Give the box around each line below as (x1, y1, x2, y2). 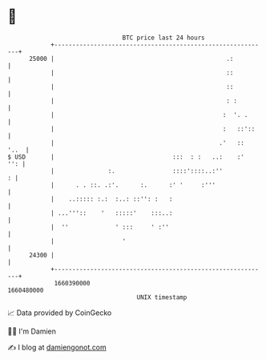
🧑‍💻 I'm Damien (7, 326, 57, 336)
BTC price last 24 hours (122, 34, 205, 42)
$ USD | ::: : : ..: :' (7, 152, 245, 161)
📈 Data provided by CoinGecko (7, 308, 112, 318)
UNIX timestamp (136, 293, 187, 301)
